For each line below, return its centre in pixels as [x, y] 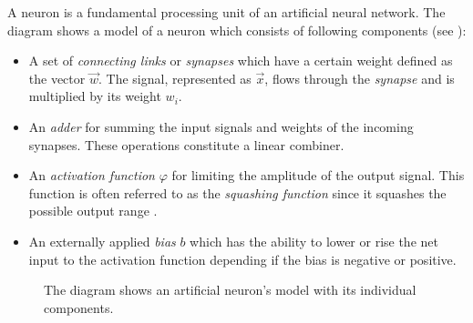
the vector [57, 78]
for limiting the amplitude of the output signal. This [318, 175]
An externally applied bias [102, 241]
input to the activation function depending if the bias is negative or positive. [242, 259]
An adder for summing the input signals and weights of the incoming [221, 126]
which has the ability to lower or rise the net [314, 241]
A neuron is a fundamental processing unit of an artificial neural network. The [226, 12]
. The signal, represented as [175, 78]
